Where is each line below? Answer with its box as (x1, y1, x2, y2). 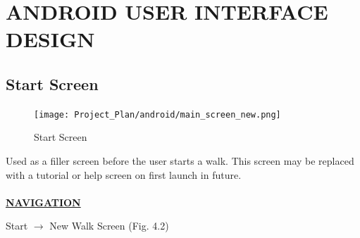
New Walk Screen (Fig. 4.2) (49, 218, 169, 233)
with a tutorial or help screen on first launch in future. (6, 167, 242, 182)
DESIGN (6, 25, 95, 54)
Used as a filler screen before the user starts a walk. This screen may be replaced (6, 154, 354, 168)
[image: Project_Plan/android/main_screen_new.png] (34, 109, 281, 120)
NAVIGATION (6, 194, 81, 209)
